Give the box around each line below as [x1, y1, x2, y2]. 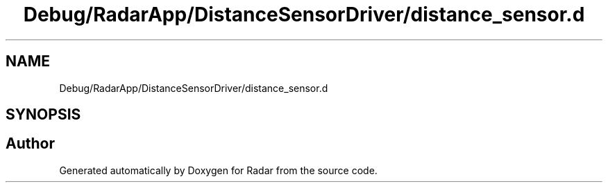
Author [6, 135, 55, 153]
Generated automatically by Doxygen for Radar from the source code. [59, 164, 378, 176]
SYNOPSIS [6, 106, 81, 124]
